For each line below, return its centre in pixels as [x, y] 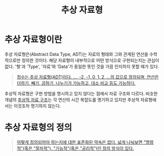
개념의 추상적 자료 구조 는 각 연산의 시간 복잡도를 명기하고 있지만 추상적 [72, 99]
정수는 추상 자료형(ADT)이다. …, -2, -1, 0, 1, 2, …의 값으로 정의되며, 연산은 [88, 77]
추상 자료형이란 [33, 40]
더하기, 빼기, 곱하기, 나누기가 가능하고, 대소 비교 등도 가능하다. [76, 83]
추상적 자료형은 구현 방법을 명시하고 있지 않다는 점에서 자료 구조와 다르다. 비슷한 [81, 94]
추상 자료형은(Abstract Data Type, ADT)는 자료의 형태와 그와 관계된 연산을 [76, 54]
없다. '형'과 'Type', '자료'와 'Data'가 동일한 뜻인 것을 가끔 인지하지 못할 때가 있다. [82, 66]
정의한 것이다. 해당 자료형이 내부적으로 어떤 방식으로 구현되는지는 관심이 [90, 60]
